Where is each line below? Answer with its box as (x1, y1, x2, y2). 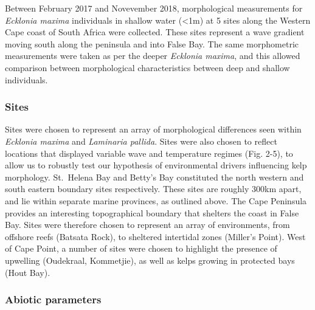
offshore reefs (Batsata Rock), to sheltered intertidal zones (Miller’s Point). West (5, 230, 306, 243)
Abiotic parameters (5, 292, 102, 307)
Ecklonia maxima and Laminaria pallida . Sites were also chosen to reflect (5, 134, 277, 147)
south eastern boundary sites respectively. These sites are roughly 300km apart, (5, 182, 302, 195)
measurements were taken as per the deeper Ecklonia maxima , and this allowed (5, 49, 300, 62)
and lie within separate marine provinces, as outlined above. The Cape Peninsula (5, 194, 307, 207)
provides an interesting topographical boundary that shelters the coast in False (5, 206, 299, 219)
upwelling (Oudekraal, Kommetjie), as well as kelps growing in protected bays (5, 253, 295, 266)
